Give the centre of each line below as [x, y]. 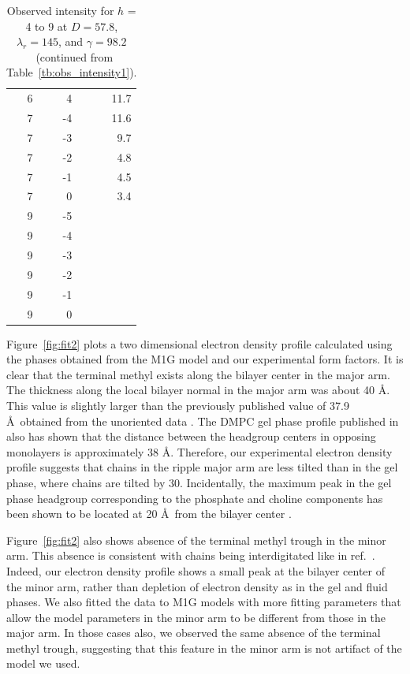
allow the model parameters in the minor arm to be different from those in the [196, 617]
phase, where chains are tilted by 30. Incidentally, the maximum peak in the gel [199, 482]
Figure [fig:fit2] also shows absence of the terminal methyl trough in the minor [196, 540]
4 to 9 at [47, 26]
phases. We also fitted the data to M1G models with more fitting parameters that [204, 602]
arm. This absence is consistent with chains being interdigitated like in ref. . [191, 555]
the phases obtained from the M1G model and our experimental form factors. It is [205, 359]
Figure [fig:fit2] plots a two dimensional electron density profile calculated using [199, 343]
